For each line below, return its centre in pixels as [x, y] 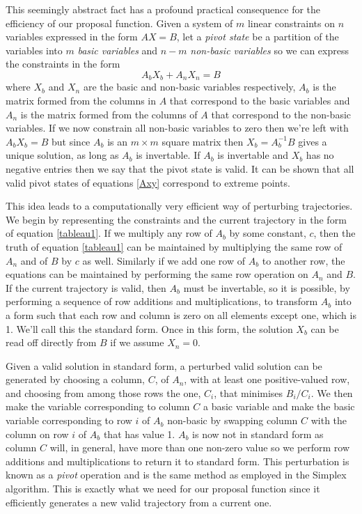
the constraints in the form [63, 64]
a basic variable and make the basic [279, 406]
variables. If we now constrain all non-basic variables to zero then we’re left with [177, 128]
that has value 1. [139, 434]
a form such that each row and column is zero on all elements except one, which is [181, 314]
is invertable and [253, 155]
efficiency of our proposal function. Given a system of [119, 23]
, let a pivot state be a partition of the [258, 37]
